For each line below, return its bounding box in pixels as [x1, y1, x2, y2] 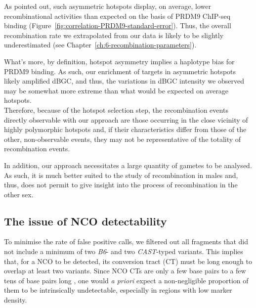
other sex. [4, 189, 34, 199]
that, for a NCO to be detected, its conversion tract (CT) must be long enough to [4, 256, 252, 266]
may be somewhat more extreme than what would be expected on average [4, 85, 228, 95]
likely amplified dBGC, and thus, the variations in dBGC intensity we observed [4, 76, 244, 86]
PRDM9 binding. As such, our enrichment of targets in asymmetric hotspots [4, 66, 236, 76]
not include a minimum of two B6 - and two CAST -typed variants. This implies [4, 246, 243, 257]
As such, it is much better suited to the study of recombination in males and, [4, 170, 238, 180]
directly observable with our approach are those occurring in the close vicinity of [4, 114, 248, 125]
